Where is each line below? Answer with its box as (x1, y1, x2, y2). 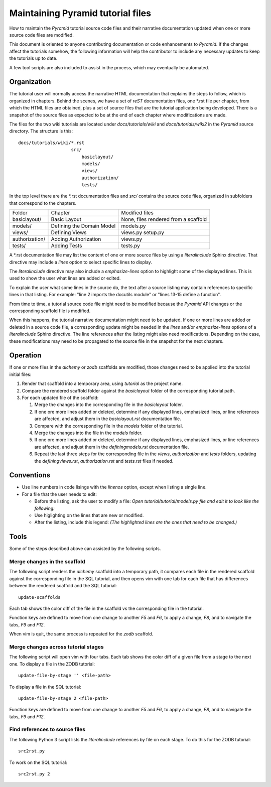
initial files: (9, 371, 32, 377)
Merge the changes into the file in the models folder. (34, 430, 143, 436)
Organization (9, 78, 51, 86)
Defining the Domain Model (51, 222, 116, 229)
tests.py (121, 242, 140, 249)
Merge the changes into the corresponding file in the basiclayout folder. (34, 402, 183, 408)
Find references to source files (9, 726, 85, 733)
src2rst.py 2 (18, 771, 50, 776)
